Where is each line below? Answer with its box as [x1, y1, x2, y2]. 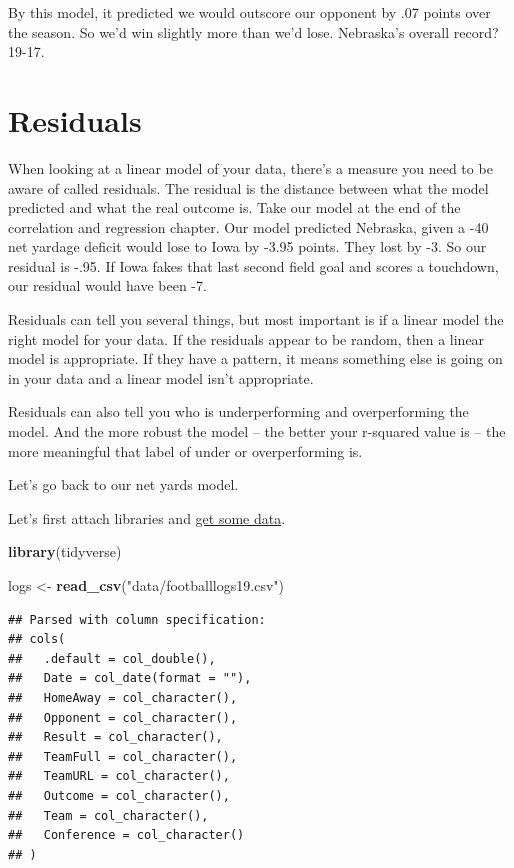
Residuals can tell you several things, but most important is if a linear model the [8, 309, 504, 330]
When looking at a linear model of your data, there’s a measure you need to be [8, 157, 493, 178]
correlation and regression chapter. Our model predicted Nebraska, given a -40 [8, 216, 489, 237]
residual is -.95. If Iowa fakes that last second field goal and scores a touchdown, [8, 255, 499, 276]
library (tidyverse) [8, 541, 122, 562]
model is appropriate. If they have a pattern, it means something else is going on [8, 348, 503, 369]
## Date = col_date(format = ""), [8, 671, 252, 686]
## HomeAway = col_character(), [8, 690, 238, 705]
